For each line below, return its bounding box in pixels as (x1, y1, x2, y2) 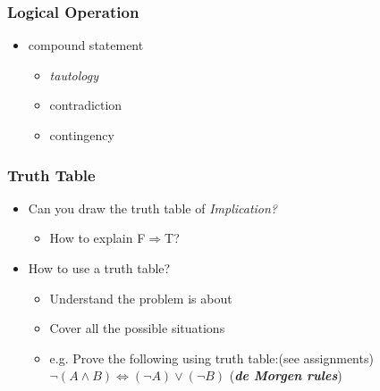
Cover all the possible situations (49, 319, 225, 337)
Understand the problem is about (49, 288, 232, 307)
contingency (49, 126, 114, 144)
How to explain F (49, 229, 146, 247)
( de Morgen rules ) (229, 366, 342, 385)
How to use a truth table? (28, 259, 171, 277)
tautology (49, 65, 98, 84)
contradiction (49, 96, 122, 114)
